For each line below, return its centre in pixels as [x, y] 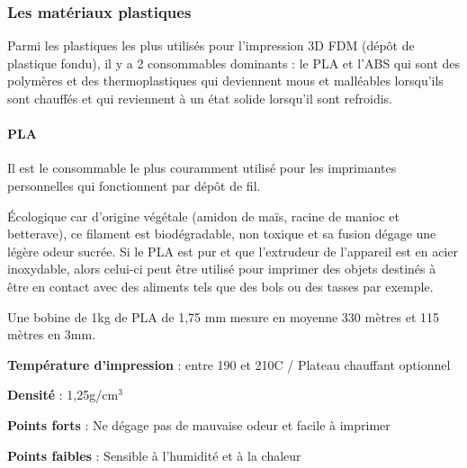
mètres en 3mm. [52, 334]
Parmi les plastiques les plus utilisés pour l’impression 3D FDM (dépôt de [211, 45]
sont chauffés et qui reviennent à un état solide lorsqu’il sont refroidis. [200, 98]
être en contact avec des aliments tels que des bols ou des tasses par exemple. [220, 286]
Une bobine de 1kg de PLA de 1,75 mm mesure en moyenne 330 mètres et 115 [224, 316]
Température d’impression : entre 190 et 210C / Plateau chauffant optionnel [229, 364]
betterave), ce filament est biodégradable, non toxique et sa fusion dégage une [222, 234]
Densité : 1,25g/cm [63, 395]
